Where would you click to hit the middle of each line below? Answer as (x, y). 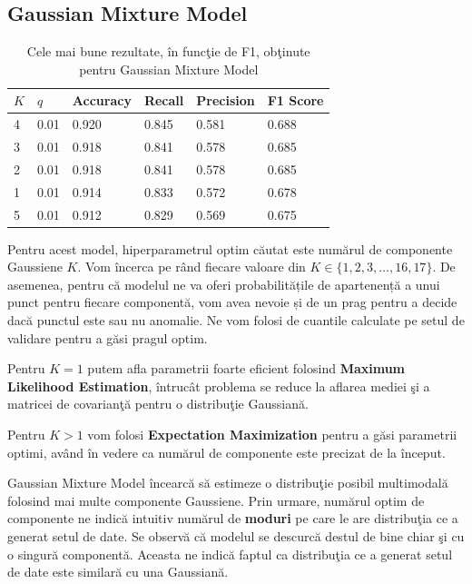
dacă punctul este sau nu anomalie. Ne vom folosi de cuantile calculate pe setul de (236, 320)
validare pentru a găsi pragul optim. (108, 337)
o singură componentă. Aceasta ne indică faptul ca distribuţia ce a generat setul (230, 554)
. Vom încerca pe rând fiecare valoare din (192, 267)
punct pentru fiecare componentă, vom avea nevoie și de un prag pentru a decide (232, 302)
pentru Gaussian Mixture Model (169, 69)
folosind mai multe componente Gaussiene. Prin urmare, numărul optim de (216, 500)
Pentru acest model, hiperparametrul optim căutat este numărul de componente (230, 248)
